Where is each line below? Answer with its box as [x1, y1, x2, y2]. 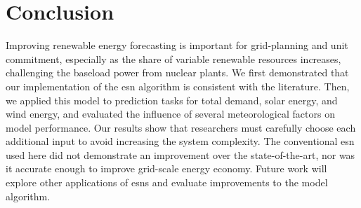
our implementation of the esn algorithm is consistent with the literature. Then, [6, 78, 350, 93]
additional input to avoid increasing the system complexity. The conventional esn [6, 134, 355, 148]
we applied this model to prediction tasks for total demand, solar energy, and [6, 92, 338, 107]
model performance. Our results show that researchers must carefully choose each [6, 120, 356, 134]
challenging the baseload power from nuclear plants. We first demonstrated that [6, 65, 349, 80]
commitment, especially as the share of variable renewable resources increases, [6, 51, 341, 66]
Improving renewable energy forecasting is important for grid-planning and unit [6, 38, 348, 53]
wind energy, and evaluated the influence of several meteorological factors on [6, 106, 335, 121]
